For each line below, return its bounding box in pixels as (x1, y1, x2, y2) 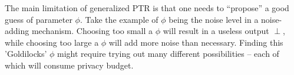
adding (5, 25, 29, 37)
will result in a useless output (163, 25, 269, 37)
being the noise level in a (169, 13, 259, 25)
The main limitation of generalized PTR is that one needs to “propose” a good (5, 2, 289, 13)
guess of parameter (5, 13, 72, 25)
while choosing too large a (5, 36, 99, 48)
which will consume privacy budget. (5, 59, 134, 71)
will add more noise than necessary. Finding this (108, 36, 283, 48)
